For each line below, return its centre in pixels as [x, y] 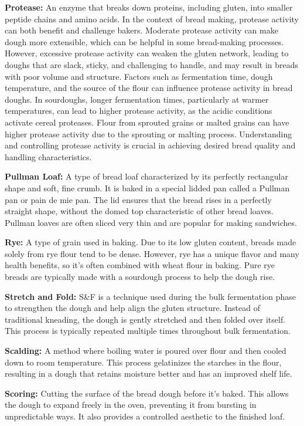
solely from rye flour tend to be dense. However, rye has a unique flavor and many [152, 253]
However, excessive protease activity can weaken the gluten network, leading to [147, 53]
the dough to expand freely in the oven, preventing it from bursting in [131, 405]
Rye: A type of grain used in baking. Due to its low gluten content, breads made [151, 242]
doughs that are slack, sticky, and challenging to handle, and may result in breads [152, 64]
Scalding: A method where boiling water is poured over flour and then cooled [146, 351]
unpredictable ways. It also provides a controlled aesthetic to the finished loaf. [145, 416]
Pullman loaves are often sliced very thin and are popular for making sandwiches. [151, 222]
